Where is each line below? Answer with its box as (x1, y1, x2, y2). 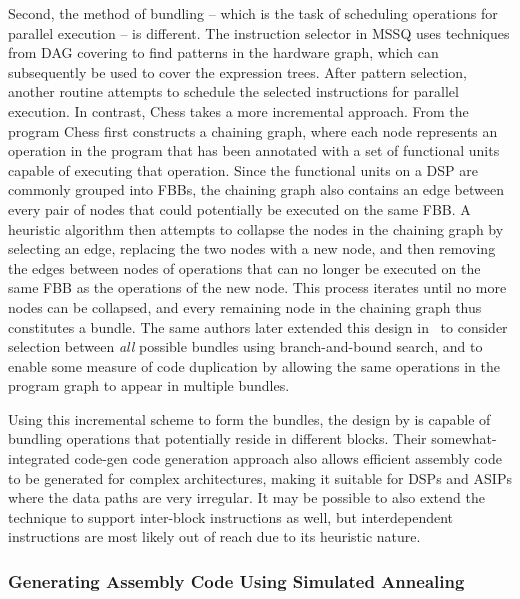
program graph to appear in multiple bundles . (8, 375, 290, 396)
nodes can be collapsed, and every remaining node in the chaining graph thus (8, 296, 482, 317)
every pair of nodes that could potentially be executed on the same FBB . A (8, 198, 471, 219)
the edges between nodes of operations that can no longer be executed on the (8, 257, 481, 278)
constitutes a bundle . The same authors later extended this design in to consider (8, 316, 508, 337)
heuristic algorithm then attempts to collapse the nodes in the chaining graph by (8, 218, 504, 239)
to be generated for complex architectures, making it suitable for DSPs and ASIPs (8, 467, 512, 488)
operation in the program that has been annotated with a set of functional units (8, 140, 500, 161)
